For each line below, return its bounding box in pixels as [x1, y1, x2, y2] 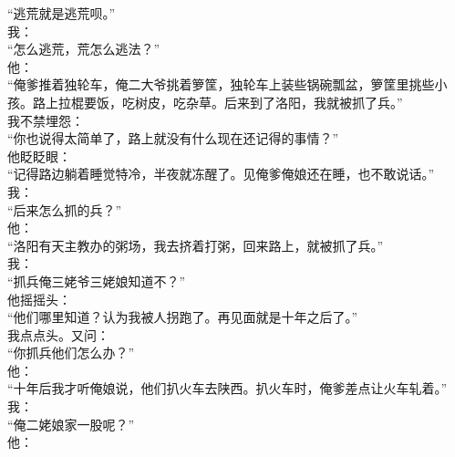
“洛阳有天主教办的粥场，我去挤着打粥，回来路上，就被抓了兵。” [7, 235, 384, 254]
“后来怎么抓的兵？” [7, 200, 122, 219]
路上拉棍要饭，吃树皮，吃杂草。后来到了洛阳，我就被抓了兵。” [32, 92, 403, 111]
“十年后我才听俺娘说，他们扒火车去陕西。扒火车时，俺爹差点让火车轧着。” [7, 379, 448, 398]
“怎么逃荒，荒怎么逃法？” [7, 39, 160, 58]
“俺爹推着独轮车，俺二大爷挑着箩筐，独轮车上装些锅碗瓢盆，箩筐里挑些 [7, 75, 435, 94]
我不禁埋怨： [7, 110, 84, 130]
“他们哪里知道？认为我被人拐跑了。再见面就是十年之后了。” [7, 307, 358, 327]
